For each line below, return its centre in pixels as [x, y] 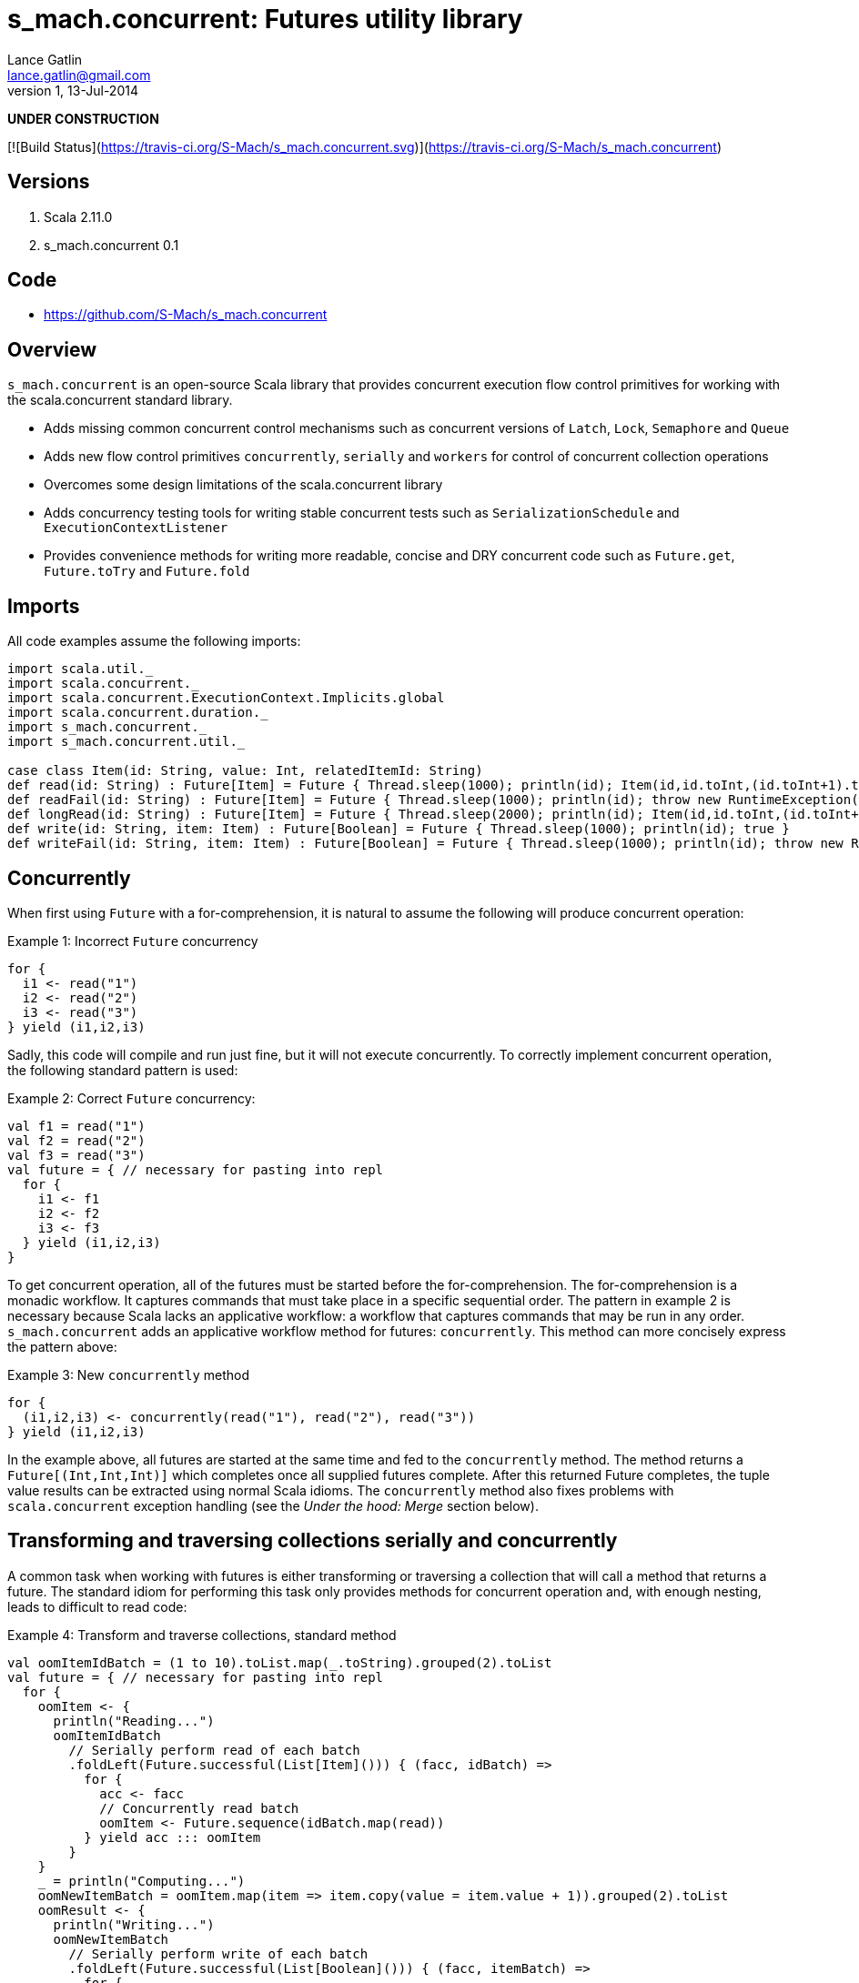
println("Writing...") [134, 1924]
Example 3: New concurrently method [129, 1374]
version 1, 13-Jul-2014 [73, 90]
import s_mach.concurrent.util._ [126, 742]
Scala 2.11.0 [78, 216]
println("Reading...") [134, 1721]
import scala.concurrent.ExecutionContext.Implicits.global [226, 698]
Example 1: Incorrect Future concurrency [133, 941]
